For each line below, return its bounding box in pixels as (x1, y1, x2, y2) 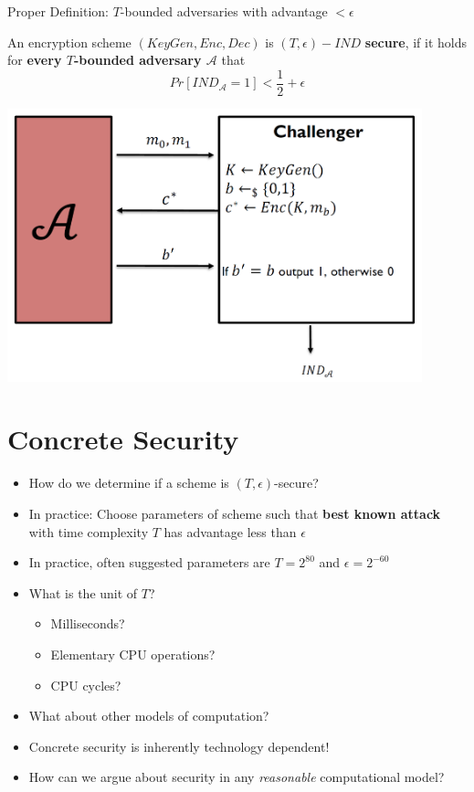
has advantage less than (163, 522, 297, 541)
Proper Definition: (7, 2, 109, 20)
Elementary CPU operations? (50, 644, 216, 663)
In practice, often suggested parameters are (28, 553, 270, 572)
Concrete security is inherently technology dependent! (28, 736, 330, 755)
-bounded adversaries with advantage (120, 2, 328, 20)
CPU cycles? (50, 675, 121, 694)
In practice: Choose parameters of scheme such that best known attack (28, 503, 441, 523)
